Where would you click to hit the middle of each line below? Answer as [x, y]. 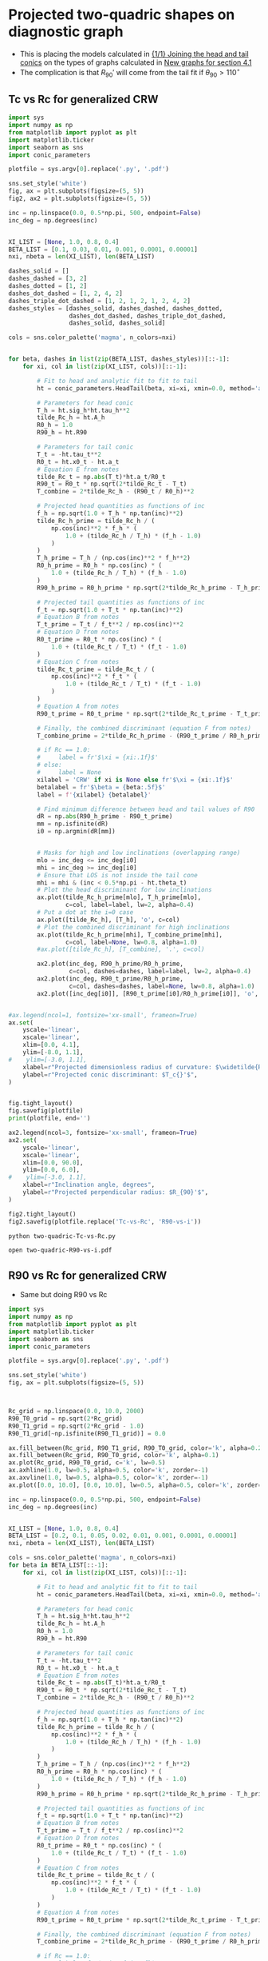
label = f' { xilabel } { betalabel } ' [94, 795]
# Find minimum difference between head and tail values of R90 [146, 809]
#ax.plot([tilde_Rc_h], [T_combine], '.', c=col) [121, 949]
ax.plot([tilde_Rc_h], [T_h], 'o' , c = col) [108, 920]
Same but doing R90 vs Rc [63, 1295]
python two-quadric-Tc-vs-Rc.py [62, 1236]
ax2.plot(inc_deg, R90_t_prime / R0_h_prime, [110, 979]
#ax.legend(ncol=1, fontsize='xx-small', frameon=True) [103, 1015]
